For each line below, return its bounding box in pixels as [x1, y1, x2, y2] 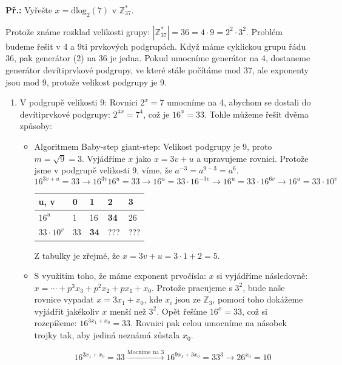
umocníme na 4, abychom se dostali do [167, 96, 311, 109]
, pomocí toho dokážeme [212, 293, 303, 306]
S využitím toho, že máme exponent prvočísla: [34, 269, 206, 282]
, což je [143, 107, 170, 120]
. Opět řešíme [156, 304, 207, 317]
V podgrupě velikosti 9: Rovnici [19, 96, 138, 109]
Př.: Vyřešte [5, 4, 52, 16]
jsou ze [175, 293, 201, 306]
